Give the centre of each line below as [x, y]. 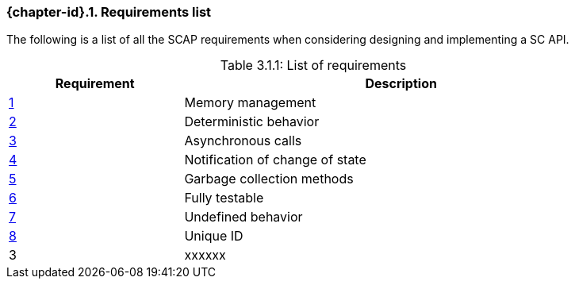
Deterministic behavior [252, 122]
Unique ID [214, 236]
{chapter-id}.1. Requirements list [109, 12]
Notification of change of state [275, 160]
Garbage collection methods [269, 179]
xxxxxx [205, 255]
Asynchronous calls [243, 141]
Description [401, 84]
